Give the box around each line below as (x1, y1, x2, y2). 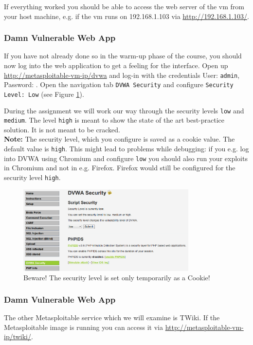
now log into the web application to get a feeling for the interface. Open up (4, 60, 228, 70)
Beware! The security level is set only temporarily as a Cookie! (23, 272, 210, 283)
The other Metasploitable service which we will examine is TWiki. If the (4, 312, 220, 323)
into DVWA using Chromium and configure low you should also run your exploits (4, 153, 248, 163)
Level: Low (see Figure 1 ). (4, 89, 84, 99)
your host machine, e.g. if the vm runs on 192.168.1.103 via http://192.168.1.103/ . (4, 11, 249, 21)
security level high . (4, 172, 61, 182)
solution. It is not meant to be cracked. (4, 124, 120, 134)
